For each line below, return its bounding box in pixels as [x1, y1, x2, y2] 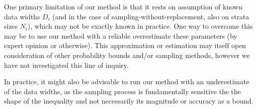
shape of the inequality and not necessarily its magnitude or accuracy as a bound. [4, 96, 254, 106]
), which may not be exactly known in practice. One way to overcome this [27, 21, 253, 31]
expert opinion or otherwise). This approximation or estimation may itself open [4, 40, 246, 51]
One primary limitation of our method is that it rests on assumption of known [4, 1, 243, 11]
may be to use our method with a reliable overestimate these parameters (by [4, 30, 238, 41]
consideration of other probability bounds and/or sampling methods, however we [4, 50, 250, 60]
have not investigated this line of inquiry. [4, 59, 129, 70]
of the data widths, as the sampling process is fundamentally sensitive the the [4, 86, 241, 96]
